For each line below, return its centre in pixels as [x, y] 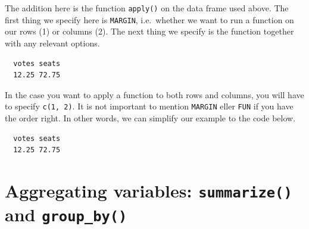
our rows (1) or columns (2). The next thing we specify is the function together [149, 31]
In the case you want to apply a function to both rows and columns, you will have [154, 94]
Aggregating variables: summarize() [149, 190]
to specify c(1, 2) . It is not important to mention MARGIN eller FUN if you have [149, 106]
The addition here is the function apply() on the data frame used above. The [147, 8]
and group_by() [66, 214]
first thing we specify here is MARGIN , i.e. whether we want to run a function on [149, 19]
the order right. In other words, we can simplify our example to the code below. [150, 117]
